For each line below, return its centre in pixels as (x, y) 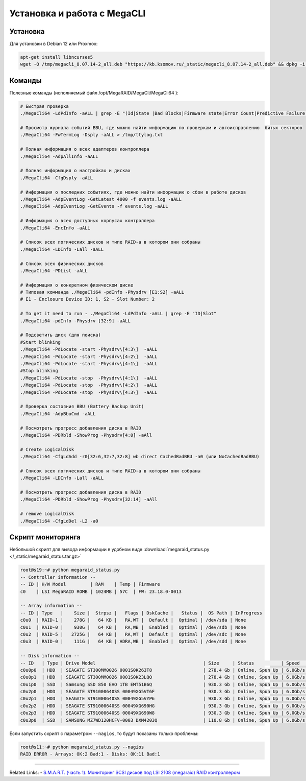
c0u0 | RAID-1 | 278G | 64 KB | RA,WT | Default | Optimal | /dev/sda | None (133, 620)
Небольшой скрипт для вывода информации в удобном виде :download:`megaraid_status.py (109, 550)
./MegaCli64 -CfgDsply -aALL (57, 178)
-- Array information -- (51, 606)
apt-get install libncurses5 (57, 57)
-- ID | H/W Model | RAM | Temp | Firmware (90, 584)
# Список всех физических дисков (62, 264)
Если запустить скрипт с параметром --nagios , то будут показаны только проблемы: (104, 733)
